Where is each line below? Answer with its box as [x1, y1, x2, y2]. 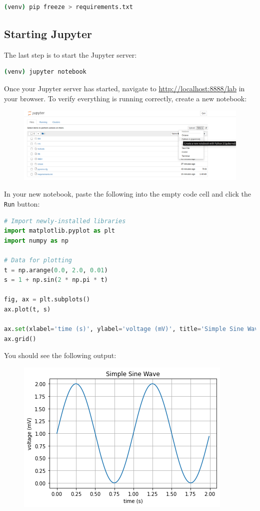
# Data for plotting [4, 257, 72, 264]
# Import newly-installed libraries [4, 217, 126, 225]
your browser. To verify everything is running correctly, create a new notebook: [4, 93, 247, 103]
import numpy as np [4, 237, 68, 244]
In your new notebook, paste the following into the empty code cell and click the [4, 189, 251, 199]
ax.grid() [4, 335, 36, 343]
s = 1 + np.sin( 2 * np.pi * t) [4, 276, 108, 284]
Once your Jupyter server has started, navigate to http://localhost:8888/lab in [4, 83, 245, 93]
